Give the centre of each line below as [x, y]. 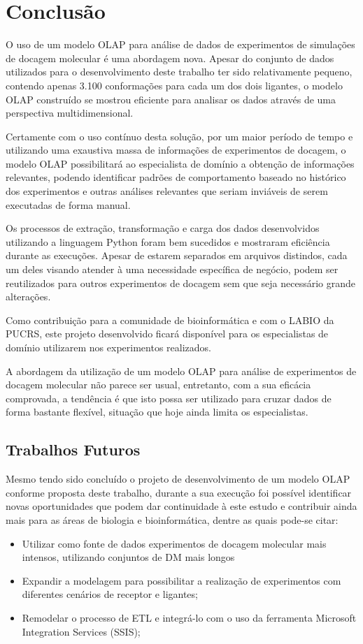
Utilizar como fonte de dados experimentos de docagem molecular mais [174, 543]
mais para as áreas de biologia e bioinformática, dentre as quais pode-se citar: [172, 519]
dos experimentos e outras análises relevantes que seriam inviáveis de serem [167, 191]
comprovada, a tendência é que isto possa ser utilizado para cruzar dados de [169, 398]
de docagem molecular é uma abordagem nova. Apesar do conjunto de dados [170, 58]
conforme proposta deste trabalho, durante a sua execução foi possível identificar [179, 492]
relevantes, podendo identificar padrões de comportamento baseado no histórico [176, 177]
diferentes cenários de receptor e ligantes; [110, 594]
